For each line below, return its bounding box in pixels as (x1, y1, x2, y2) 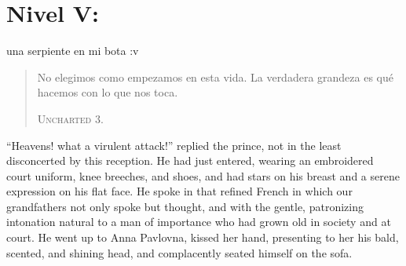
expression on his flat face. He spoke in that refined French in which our (6, 183, 353, 199)
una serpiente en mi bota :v (6, 42, 139, 59)
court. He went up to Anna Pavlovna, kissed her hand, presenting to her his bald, (6, 229, 399, 246)
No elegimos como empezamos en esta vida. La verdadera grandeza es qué (37, 68, 393, 85)
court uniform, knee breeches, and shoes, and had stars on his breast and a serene (6, 167, 400, 184)
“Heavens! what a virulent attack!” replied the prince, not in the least (6, 137, 342, 153)
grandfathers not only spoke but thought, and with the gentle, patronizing (6, 198, 364, 214)
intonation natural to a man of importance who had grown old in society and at (6, 213, 391, 230)
